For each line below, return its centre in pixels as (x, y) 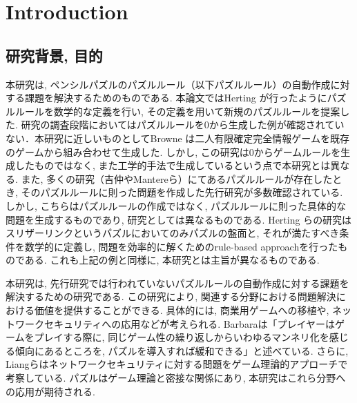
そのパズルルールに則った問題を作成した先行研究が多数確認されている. (182, 192)
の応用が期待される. (50, 391)
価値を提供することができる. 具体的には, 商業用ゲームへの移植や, (182, 310)
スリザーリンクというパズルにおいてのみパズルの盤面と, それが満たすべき (173, 233)
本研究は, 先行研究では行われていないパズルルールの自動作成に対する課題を (177, 283)
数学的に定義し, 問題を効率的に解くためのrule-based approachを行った (181, 246)
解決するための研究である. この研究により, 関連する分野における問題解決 (171, 296)
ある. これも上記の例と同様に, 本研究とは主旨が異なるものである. (172, 260)
